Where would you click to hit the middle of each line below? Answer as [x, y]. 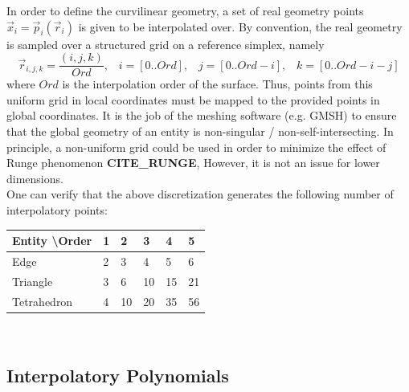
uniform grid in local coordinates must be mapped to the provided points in [193, 99]
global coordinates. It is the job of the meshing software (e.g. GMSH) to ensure [202, 115]
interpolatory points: [57, 210]
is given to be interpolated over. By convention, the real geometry [240, 26]
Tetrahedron [43, 301]
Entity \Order [52, 241]
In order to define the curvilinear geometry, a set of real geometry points [185, 10]
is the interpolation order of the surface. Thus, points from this [217, 84]
